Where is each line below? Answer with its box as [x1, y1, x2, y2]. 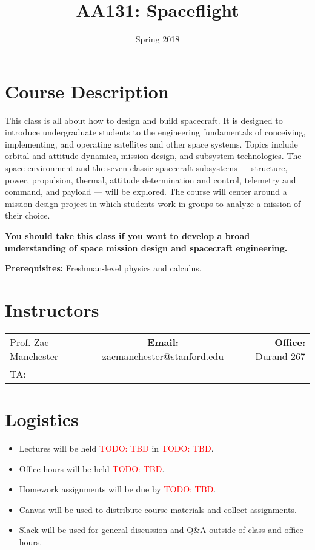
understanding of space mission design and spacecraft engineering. [5, 241, 288, 254]
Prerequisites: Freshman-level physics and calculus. [5, 262, 202, 274]
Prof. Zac [10, 334, 49, 349]
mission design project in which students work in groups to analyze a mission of [5, 197, 301, 209]
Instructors [5, 297, 99, 322]
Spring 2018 [135, 33, 180, 46]
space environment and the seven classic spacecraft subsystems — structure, [5, 161, 288, 174]
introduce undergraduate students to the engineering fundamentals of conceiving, [5, 126, 306, 138]
